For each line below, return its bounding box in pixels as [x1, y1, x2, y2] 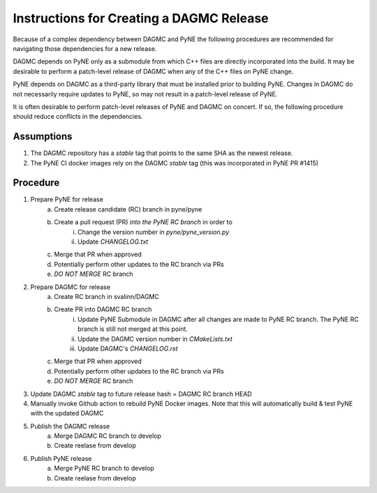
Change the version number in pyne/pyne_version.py [77, 228, 230, 236]
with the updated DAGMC [30, 409, 104, 418]
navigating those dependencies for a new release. [13, 44, 157, 52]
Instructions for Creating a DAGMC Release [13, 10, 269, 26]
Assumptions [13, 131, 73, 142]
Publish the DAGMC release [30, 422, 110, 430]
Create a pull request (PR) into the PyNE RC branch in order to [54, 218, 233, 226]
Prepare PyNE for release [30, 196, 104, 204]
